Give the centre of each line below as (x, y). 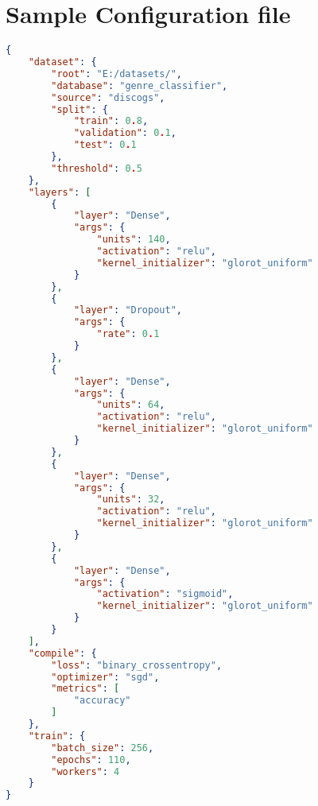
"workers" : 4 (85, 771)
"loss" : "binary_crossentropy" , (137, 665)
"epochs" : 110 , (91, 759)
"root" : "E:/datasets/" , (116, 74)
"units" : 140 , (134, 240)
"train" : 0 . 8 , (111, 121)
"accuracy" (102, 701)
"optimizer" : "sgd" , (105, 677)
